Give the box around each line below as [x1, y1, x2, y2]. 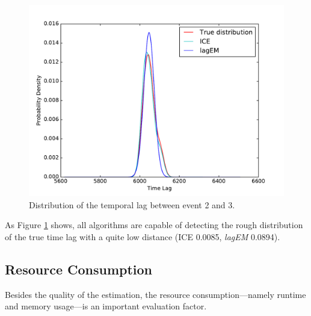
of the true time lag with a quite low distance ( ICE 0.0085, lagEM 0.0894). [5, 230, 280, 243]
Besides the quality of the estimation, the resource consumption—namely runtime [5, 288, 306, 300]
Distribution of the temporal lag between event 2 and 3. [29, 198, 235, 211]
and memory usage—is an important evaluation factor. [5, 300, 207, 312]
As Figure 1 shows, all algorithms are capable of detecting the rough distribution [5, 218, 303, 231]
